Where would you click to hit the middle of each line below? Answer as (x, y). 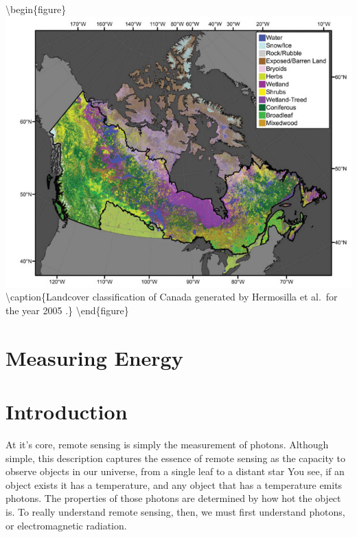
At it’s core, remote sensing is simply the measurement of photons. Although (167, 444)
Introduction (67, 412)
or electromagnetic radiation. (66, 525)
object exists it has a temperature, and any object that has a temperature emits (174, 484)
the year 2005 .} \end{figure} (67, 310)
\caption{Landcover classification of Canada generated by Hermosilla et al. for (172, 297)
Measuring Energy (94, 357)
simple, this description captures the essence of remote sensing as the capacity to (176, 458)
